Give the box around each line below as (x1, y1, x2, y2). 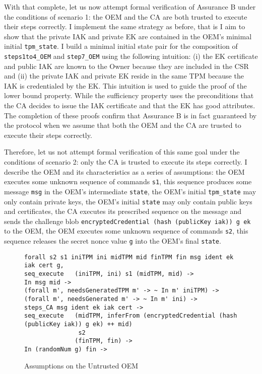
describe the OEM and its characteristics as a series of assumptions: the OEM (4, 166, 245, 177)
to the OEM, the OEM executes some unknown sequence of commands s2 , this (4, 226, 248, 236)
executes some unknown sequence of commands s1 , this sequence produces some (4, 176, 252, 187)
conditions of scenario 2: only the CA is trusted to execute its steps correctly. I (4, 157, 247, 167)
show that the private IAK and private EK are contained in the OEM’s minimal (4, 31, 252, 41)
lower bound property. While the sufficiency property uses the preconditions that (4, 90, 254, 101)
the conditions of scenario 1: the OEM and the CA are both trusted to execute (4, 11, 247, 22)
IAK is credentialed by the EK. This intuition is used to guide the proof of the (4, 80, 247, 91)
